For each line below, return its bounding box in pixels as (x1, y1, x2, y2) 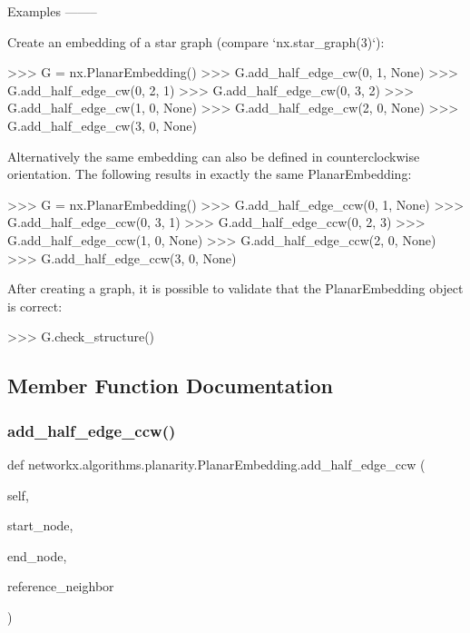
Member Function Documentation (7, 371, 334, 400)
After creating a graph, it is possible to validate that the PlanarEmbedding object (7, 279, 464, 298)
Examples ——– (7, 2, 97, 20)
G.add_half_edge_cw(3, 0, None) (7, 115, 197, 134)
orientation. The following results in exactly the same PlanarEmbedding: (7, 164, 412, 183)
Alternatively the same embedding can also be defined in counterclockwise (7, 146, 420, 165)
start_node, (7, 516, 73, 535)
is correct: (7, 296, 63, 315)
